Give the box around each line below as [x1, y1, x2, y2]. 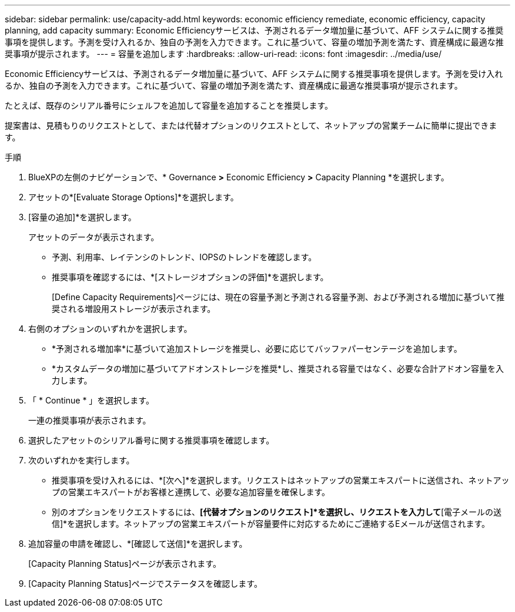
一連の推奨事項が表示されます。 [28, 415, 151, 425]
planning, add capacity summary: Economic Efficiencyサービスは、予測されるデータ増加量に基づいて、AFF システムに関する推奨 [5, 25, 504, 35]
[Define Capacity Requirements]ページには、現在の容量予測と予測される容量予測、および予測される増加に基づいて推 [52, 292, 505, 302]
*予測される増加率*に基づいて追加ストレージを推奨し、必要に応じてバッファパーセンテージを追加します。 [52, 344, 462, 354]
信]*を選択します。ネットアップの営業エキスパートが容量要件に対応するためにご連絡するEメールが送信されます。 [52, 519, 490, 529]
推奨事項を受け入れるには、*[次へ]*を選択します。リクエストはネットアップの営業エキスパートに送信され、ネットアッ [52, 475, 510, 485]
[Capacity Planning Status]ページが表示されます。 [28, 559, 221, 569]
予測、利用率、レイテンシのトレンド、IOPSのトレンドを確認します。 [52, 252, 317, 262]
